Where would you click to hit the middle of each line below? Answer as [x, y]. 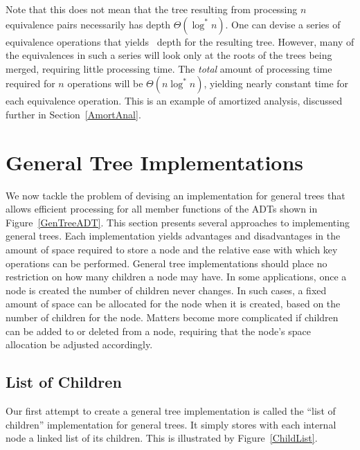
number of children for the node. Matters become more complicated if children [172, 317]
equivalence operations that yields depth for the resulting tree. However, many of [180, 41]
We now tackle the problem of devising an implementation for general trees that [175, 195]
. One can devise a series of [283, 24]
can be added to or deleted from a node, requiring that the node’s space [158, 331]
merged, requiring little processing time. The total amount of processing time [169, 68]
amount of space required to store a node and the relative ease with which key [172, 250]
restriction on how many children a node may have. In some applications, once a [176, 277]
